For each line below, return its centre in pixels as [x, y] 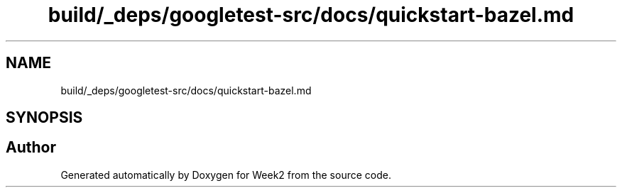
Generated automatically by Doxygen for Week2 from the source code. [226, 175]
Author [31, 148]
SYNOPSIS [44, 118]
